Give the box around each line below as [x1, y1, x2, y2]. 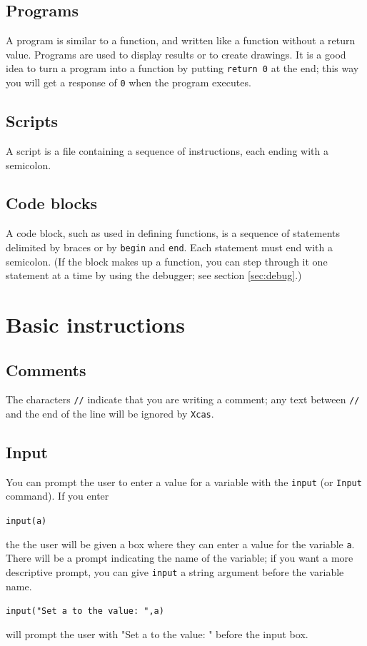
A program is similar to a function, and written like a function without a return [6, 33, 356, 48]
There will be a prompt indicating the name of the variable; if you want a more [6, 550, 353, 565]
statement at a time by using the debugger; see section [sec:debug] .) [6, 268, 302, 283]
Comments [6, 358, 86, 380]
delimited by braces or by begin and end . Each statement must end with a [6, 239, 333, 254]
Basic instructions [6, 309, 185, 338]
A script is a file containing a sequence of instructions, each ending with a [6, 143, 328, 158]
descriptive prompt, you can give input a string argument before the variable [6, 564, 344, 579]
